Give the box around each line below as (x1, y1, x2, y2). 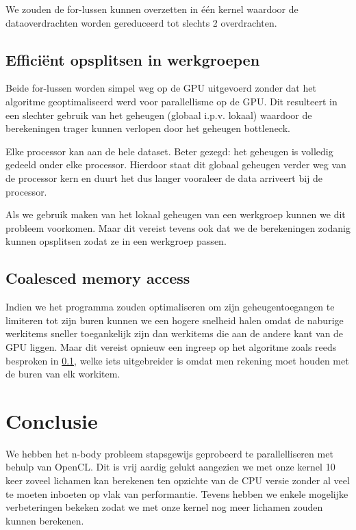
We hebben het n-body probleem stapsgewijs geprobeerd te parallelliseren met (5, 446, 333, 460)
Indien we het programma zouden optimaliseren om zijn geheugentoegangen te (5, 300, 335, 314)
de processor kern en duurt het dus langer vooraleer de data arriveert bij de (5, 170, 323, 185)
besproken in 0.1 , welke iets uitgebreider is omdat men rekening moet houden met (5, 353, 349, 367)
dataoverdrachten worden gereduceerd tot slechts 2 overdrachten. (5, 15, 277, 29)
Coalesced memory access (5, 267, 190, 289)
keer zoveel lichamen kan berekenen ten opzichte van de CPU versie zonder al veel (5, 473, 350, 487)
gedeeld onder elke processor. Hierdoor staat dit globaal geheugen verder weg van (5, 157, 346, 172)
